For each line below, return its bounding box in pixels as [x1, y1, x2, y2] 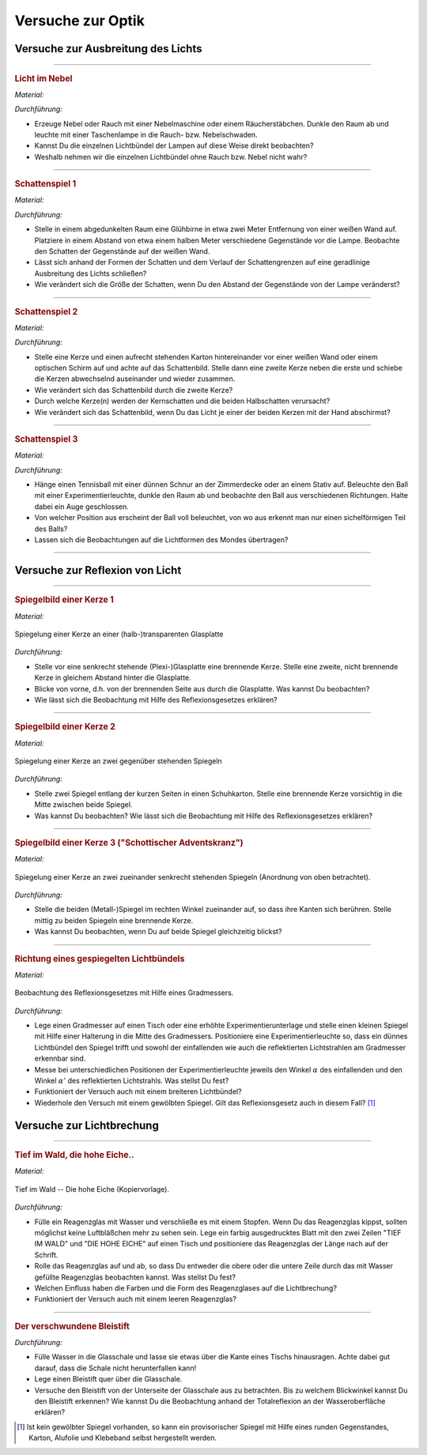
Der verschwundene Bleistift [14, 1321, 130, 1332]
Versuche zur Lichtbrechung [14, 1118, 160, 1132]
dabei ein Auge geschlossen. [34, 502, 130, 511]
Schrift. [34, 1250, 59, 1260]
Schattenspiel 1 [14, 179, 77, 190]
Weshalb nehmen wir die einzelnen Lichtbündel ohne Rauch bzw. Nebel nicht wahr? [34, 152, 308, 161]
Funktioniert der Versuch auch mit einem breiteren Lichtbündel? [34, 1087, 242, 1096]
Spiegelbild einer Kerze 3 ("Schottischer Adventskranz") [14, 837, 244, 848]
